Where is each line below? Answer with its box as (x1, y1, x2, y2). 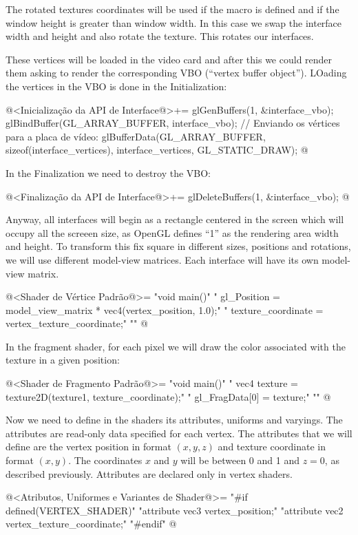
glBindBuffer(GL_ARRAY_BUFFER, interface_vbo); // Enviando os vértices (6, 116, 340, 130)
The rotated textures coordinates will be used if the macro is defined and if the (6, 2, 339, 16)
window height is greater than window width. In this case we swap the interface (6, 15, 342, 30)
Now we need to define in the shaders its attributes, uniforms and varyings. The (6, 412, 343, 427)
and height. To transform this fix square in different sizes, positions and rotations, (6, 239, 351, 253)
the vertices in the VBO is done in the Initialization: (6, 78, 227, 93)
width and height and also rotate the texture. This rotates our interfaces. (6, 29, 314, 43)
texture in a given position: (6, 353, 120, 367)
